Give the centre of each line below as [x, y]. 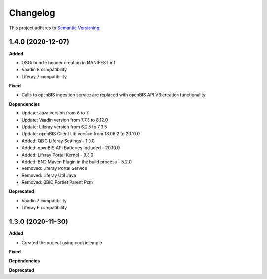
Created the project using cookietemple [62, 242]
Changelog [32, 13]
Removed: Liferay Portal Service [54, 168]
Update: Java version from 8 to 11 [56, 113]
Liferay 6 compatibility [44, 208]
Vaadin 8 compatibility [44, 70]
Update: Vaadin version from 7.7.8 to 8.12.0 [65, 120]
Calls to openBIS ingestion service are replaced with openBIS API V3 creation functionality [113, 95]
